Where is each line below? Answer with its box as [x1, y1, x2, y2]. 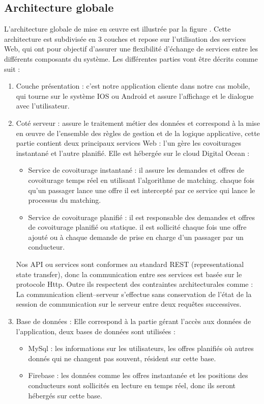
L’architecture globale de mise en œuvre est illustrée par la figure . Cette [4, 23, 231, 34]
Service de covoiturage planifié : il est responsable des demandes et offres [28, 211, 255, 222]
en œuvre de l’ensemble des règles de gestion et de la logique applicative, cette [16, 127, 260, 138]
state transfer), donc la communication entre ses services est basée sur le [16, 268, 242, 279]
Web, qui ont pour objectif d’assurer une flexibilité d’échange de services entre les [4, 43, 258, 54]
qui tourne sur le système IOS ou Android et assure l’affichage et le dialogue [16, 90, 254, 101]
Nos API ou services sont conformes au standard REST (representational [16, 259, 244, 270]
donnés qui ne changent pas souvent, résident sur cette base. [28, 353, 216, 363]
